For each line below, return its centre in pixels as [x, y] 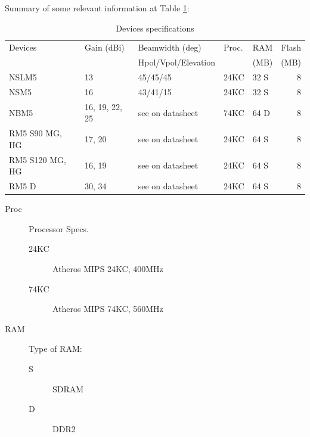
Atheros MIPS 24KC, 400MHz [108, 269]
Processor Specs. [59, 228]
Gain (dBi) [105, 47]
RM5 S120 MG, [38, 159]
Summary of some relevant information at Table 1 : [97, 8]
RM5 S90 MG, [35, 133]
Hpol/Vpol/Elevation [177, 62]
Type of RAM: [55, 349]
